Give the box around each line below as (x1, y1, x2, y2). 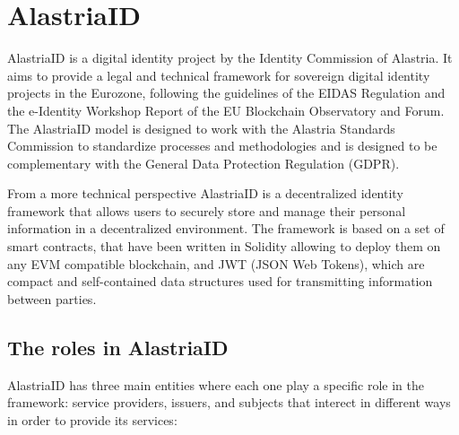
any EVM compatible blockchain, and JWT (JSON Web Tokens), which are (7, 254, 425, 273)
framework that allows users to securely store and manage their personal (7, 201, 406, 220)
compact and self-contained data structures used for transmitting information (7, 272, 433, 291)
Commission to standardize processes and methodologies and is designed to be (7, 136, 437, 155)
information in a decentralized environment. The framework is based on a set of (7, 219, 445, 238)
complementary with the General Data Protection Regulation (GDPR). (7, 153, 400, 172)
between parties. (7, 289, 97, 308)
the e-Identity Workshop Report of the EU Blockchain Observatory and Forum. (7, 100, 445, 119)
